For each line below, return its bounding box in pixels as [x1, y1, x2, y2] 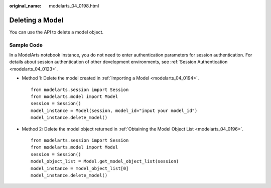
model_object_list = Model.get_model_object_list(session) [31, 158, 179, 164]
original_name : [9, 3, 42, 8]
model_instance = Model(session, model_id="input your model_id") [31, 107, 198, 113]
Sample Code [9, 41, 43, 48]
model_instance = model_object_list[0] [31, 165, 129, 171]
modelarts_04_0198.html [49, 3, 99, 8]
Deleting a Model [9, 15, 64, 24]
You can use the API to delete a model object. [9, 29, 104, 35]
